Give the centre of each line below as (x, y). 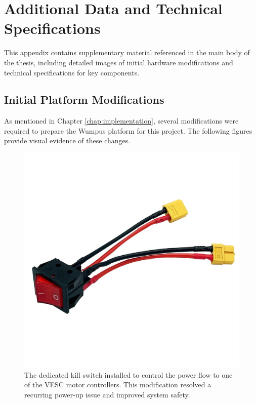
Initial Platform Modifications (84, 99)
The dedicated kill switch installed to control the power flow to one (129, 374)
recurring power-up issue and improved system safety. (107, 394)
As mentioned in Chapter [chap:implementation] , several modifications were (121, 121)
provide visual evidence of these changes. (67, 140)
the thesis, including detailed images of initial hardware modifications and (119, 62)
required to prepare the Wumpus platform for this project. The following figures (128, 130)
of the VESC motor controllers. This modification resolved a (118, 385)
